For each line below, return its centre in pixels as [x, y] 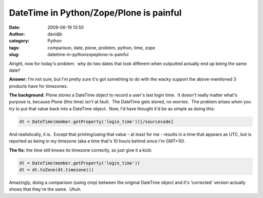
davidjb [55, 34]
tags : [14, 48]
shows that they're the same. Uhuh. [45, 189]
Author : [17, 34]
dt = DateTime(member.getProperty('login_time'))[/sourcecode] [96, 121]
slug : [14, 55]
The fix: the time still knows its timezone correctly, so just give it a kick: [81, 150]
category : [19, 41]
